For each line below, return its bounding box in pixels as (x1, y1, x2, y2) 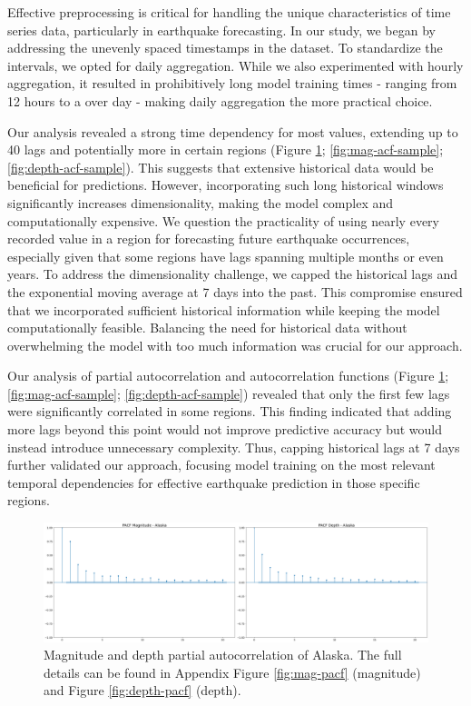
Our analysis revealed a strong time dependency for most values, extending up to (7, 122, 458, 141)
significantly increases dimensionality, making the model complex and (7, 193, 394, 212)
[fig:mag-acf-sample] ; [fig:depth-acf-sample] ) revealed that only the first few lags (7, 383, 450, 403)
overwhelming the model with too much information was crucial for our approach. (7, 335, 463, 354)
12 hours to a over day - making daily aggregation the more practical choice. (7, 91, 433, 110)
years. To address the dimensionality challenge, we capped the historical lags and (7, 264, 458, 283)
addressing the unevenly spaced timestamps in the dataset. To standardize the (7, 38, 443, 57)
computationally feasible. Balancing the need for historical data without (7, 318, 407, 337)
